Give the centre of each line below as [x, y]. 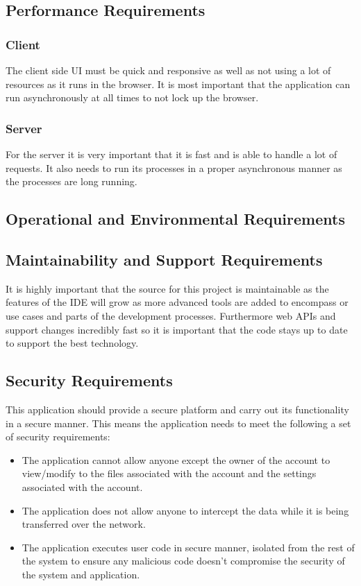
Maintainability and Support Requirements [164, 259]
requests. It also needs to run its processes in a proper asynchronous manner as [174, 167]
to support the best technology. [72, 343]
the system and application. [81, 574]
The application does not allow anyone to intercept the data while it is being [185, 510]
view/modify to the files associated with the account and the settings [169, 473]
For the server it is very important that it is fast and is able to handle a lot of [171, 154]
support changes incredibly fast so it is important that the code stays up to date [177, 329]
